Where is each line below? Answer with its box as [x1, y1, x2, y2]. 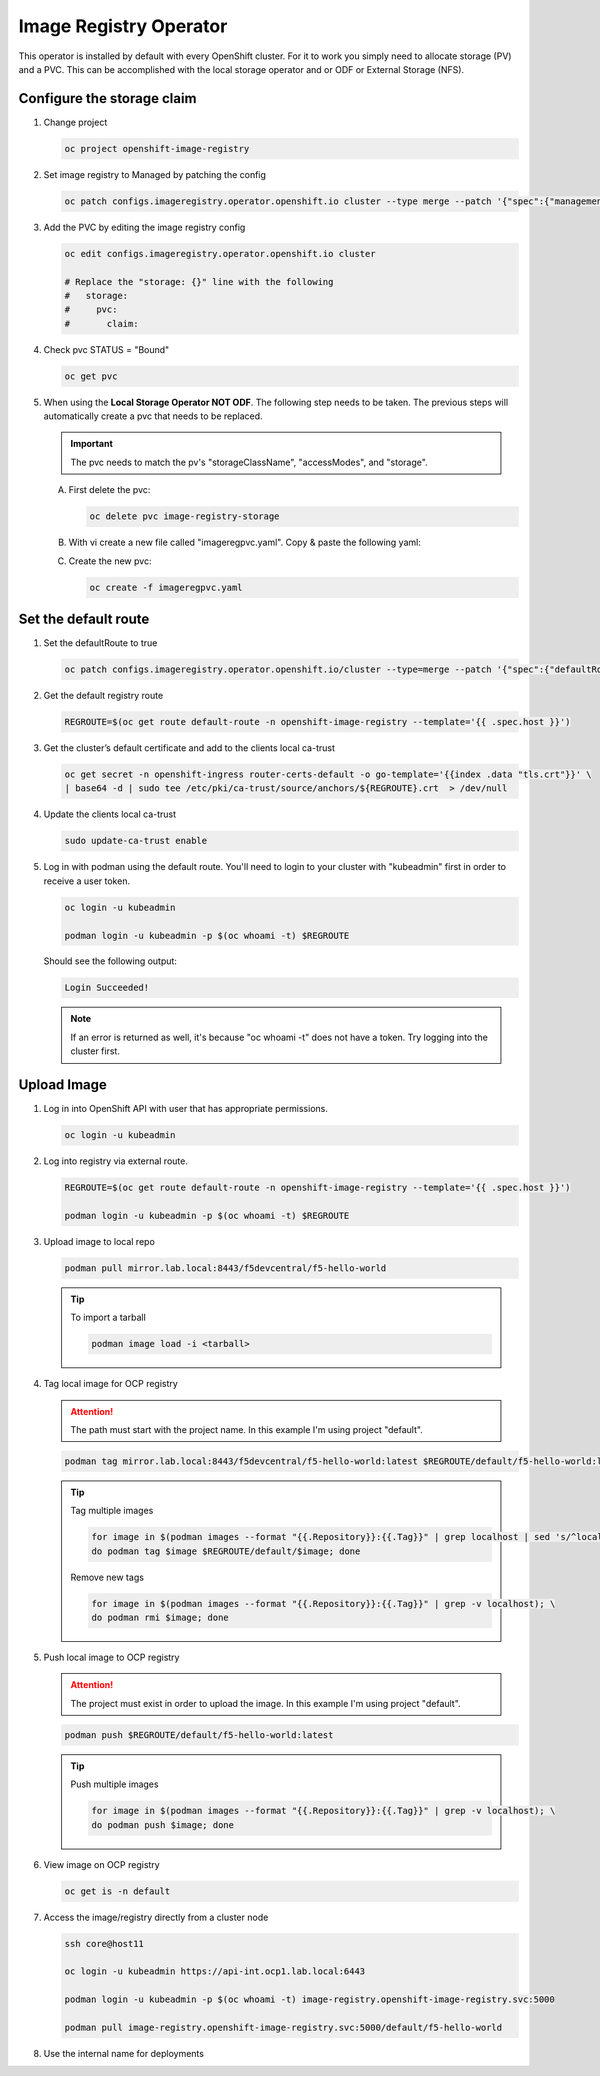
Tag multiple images [70, 1505, 154, 1517]
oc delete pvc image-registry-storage [89, 511, 280, 522]
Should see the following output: [43, 955, 177, 967]
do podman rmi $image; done [91, 1612, 229, 1624]
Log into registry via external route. [43, 1155, 189, 1167]
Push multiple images [70, 1778, 159, 1790]
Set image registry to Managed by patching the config [43, 168, 267, 180]
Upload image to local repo [43, 1235, 155, 1247]
